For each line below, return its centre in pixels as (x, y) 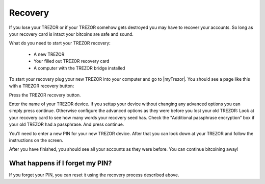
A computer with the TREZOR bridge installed (79, 68)
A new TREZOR (49, 54)
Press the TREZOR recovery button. (45, 95)
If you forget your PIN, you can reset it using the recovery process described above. (94, 175)
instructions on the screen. (36, 140)
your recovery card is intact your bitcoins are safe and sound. (71, 34)
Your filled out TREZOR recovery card (71, 61)
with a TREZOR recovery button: (41, 86)
